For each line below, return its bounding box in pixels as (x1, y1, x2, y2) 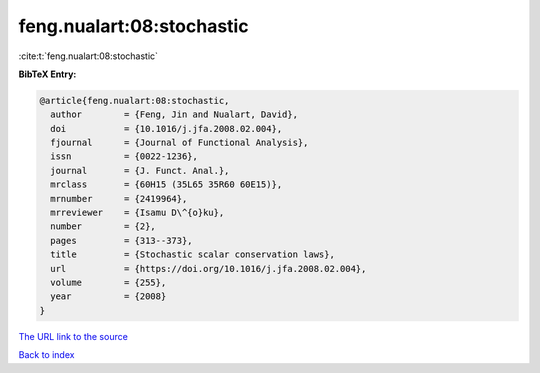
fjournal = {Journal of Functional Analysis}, (50, 137, 309, 149)
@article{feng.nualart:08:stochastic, (39, 95, 230, 106)
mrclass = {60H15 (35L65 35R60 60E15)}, (50, 179, 283, 190)
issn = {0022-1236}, (50, 151, 199, 162)
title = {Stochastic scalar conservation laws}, (50, 249, 335, 260)
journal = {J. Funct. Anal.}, (50, 165, 230, 176)
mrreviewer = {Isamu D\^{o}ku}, (50, 207, 225, 219)
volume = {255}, (50, 277, 167, 288)
